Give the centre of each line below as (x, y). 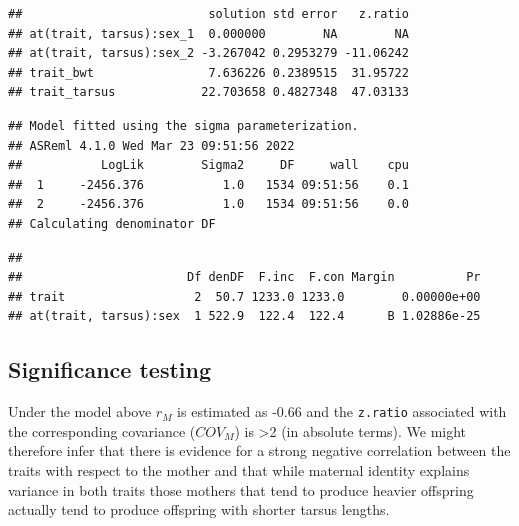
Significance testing (110, 369)
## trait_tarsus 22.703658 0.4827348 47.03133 (208, 92)
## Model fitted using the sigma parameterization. (183, 125)
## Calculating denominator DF (112, 223)
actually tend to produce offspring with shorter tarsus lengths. (199, 509)
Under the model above (80, 411)
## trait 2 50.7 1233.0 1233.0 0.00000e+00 (244, 296)
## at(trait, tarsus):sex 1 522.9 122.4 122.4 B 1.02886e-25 (244, 316)
